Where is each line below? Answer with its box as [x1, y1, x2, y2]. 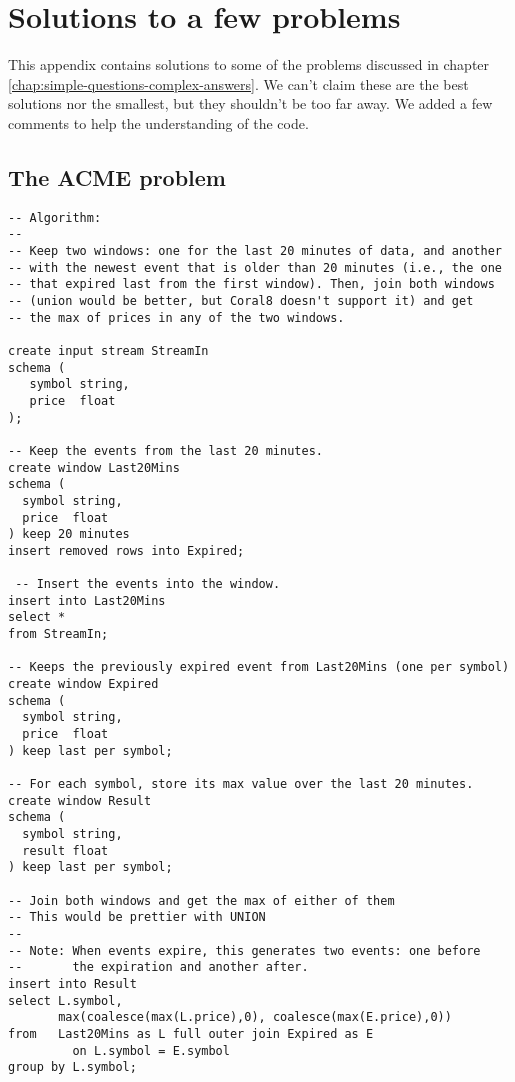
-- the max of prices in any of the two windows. [8, 310, 345, 325]
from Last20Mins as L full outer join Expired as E [8, 1026, 374, 1041]
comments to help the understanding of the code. [8, 112, 309, 133]
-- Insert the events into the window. [15, 577, 281, 592]
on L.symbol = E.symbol [72, 1043, 230, 1058]
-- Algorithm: [8, 210, 102, 225]
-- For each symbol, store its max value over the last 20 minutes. [8, 777, 474, 792]
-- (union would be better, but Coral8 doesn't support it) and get [8, 293, 474, 308]
